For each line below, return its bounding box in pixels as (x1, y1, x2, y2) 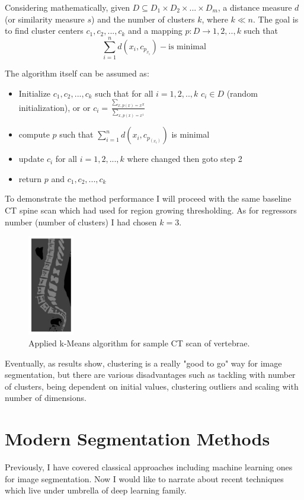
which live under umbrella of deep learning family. (5, 484, 187, 496)
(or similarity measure (5, 12, 85, 25)
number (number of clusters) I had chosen (5, 215, 157, 228)
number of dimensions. (5, 391, 87, 404)
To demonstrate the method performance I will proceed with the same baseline (5, 192, 292, 205)
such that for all (95, 87, 153, 99)
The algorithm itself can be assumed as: (5, 66, 149, 79)
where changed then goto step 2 (127, 152, 242, 165)
